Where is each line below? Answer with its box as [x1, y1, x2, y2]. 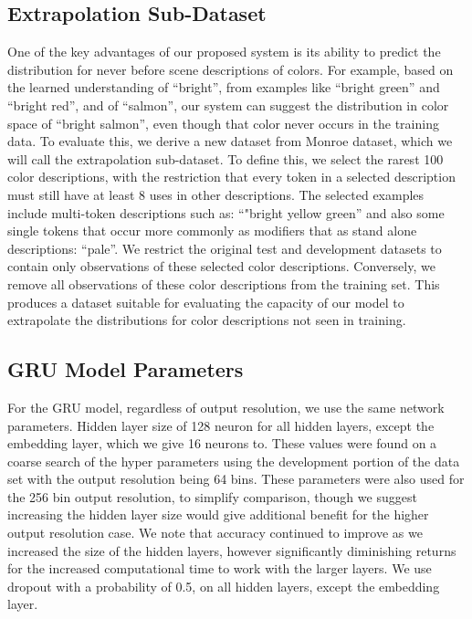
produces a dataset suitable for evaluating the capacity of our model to [7, 292, 404, 311]
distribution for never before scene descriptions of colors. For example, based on [7, 59, 454, 79]
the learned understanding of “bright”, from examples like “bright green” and [7, 78, 440, 97]
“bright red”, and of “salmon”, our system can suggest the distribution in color [7, 95, 449, 114]
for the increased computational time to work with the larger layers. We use [7, 559, 432, 578]
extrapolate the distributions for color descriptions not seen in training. [7, 310, 406, 330]
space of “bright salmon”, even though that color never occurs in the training [7, 113, 439, 132]
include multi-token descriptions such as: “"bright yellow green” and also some [7, 203, 445, 222]
